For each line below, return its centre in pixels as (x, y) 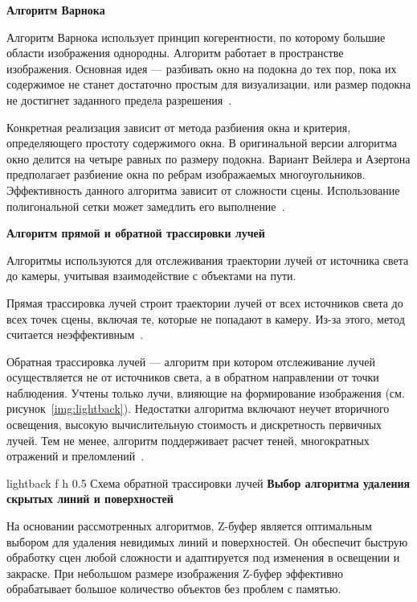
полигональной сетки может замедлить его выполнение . (146, 206)
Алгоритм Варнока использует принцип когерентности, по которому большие (196, 37)
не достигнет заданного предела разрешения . (119, 99)
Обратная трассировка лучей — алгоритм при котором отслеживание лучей (191, 361)
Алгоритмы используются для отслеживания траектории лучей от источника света (208, 260)
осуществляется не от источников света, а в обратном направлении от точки (193, 377)
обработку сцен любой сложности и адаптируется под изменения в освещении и (203, 557)
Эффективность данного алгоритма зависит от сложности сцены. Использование (203, 190)
